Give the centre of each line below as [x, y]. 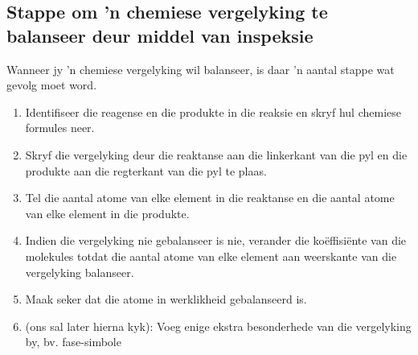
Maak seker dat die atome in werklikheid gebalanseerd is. [166, 299]
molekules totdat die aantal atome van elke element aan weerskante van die [211, 256]
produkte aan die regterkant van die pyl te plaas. [146, 170]
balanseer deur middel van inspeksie [160, 35]
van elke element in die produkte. [107, 213]
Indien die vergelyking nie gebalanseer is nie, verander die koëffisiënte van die [216, 240]
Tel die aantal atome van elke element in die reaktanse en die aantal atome [210, 198]
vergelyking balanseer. [80, 272]
